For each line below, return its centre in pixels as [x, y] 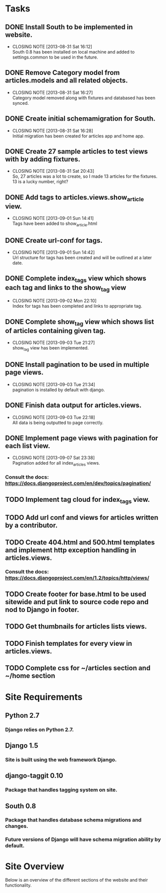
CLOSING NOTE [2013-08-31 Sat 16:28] [53, 131]
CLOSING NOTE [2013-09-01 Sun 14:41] [53, 218]
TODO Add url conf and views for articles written [82, 517]
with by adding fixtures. [43, 159]
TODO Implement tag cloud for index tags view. [78, 500]
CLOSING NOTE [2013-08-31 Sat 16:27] [53, 92]
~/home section [30, 676]
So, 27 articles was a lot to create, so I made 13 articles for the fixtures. [85, 176]
